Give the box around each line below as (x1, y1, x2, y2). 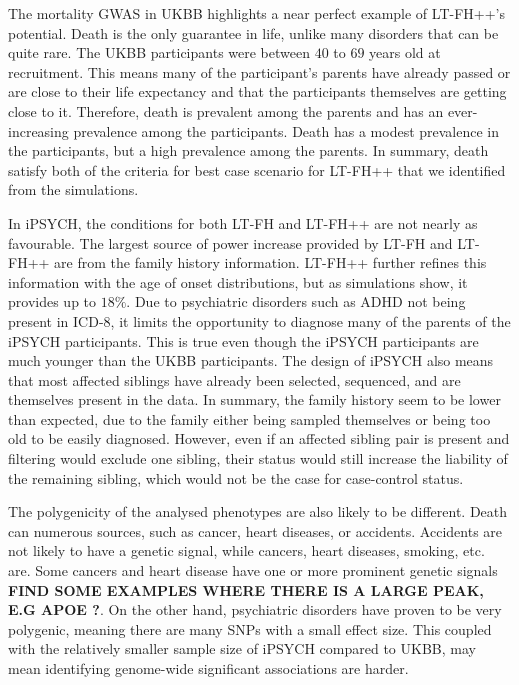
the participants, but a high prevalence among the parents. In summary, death (8, 140, 489, 161)
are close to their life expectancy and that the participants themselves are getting (8, 81, 507, 102)
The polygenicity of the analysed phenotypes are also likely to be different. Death (8, 501, 508, 522)
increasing (8, 120, 69, 141)
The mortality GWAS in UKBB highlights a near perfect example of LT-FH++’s (8, 3, 505, 23)
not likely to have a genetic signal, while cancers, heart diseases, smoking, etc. (8, 540, 485, 561)
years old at (369, 42, 441, 63)
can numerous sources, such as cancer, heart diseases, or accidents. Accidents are (8, 520, 503, 541)
